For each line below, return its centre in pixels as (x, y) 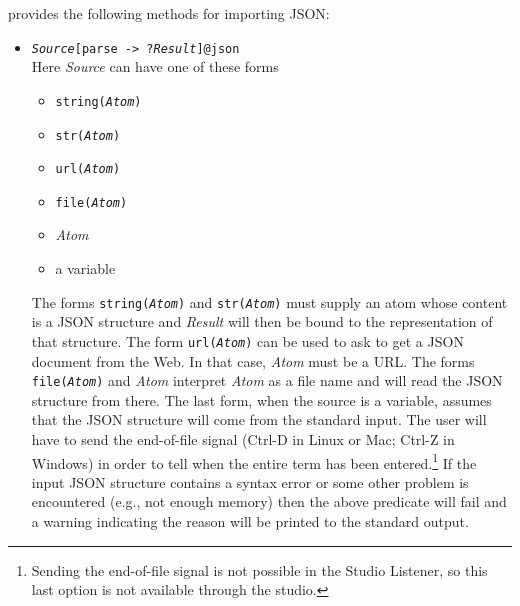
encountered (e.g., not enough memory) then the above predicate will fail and (269, 501)
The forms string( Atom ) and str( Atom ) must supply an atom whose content (269, 301)
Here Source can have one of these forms (155, 66)
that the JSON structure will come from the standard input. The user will (259, 419)
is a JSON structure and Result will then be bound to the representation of (262, 321)
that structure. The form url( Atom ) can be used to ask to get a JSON (247, 340)
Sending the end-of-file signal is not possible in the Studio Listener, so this (259, 569)
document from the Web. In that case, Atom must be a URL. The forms (253, 360)
